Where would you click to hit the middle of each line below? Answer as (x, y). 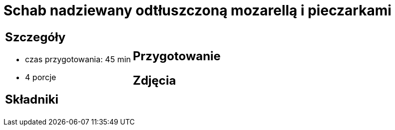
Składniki (32, 99)
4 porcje (41, 77)
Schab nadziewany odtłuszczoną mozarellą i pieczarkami (197, 10)
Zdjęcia (154, 80)
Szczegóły (35, 37)
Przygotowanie (177, 56)
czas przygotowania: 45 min (78, 59)
